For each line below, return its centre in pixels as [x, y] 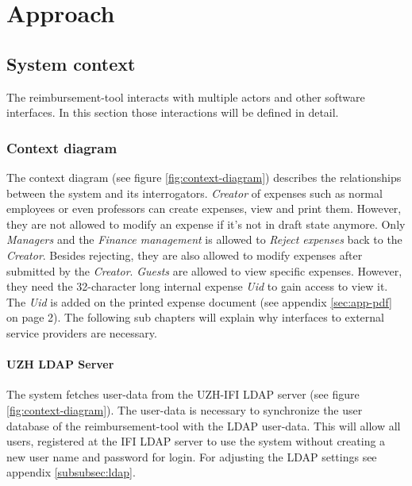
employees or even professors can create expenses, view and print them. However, [204, 208]
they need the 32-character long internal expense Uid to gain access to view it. [197, 286]
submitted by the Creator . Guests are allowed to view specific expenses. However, [204, 270]
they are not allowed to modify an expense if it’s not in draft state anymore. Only [206, 224]
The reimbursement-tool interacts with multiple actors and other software [186, 96]
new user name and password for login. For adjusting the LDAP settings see [192, 456]
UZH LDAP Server [60, 364]
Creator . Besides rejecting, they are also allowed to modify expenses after [185, 255]
